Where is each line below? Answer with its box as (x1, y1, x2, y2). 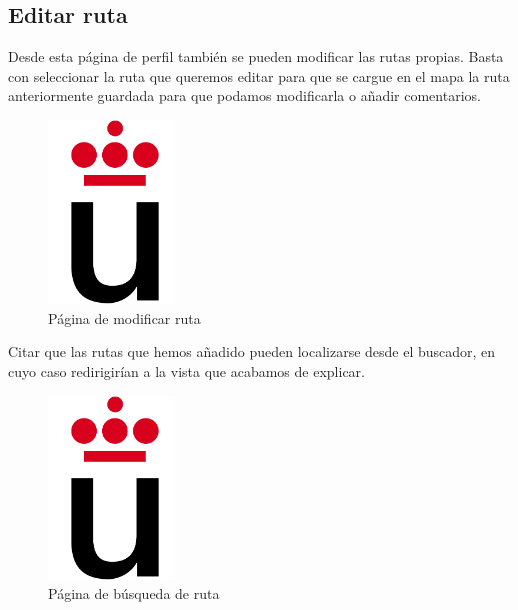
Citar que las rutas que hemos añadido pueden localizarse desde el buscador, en (8, 341, 496, 362)
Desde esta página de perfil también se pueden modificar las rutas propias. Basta (8, 46, 504, 67)
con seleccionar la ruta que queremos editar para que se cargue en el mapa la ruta (8, 65, 510, 86)
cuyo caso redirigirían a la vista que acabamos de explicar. (8, 360, 365, 381)
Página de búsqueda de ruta (48, 583, 220, 604)
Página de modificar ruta (48, 307, 201, 328)
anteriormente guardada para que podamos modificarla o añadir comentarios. (8, 85, 481, 106)
